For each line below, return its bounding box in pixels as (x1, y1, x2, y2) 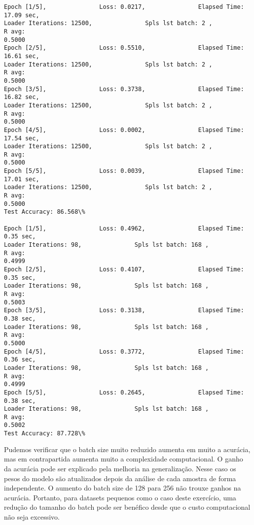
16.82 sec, (4, 94, 39, 101)
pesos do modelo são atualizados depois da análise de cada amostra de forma (4, 473, 236, 483)
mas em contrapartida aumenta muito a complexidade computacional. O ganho (4, 454, 243, 464)
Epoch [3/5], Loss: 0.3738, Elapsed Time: (4, 85, 244, 93)
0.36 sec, (4, 356, 36, 363)
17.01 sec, (4, 175, 39, 183)
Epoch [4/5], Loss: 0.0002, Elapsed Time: (4, 126, 244, 133)
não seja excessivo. (4, 511, 60, 522)
